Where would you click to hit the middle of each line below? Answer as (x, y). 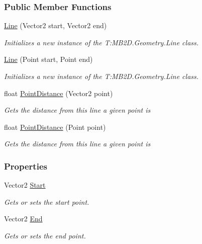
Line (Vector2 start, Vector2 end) (56, 25)
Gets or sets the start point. (47, 201)
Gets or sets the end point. (45, 235)
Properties (26, 166)
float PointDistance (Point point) (55, 127)
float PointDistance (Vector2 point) (59, 93)
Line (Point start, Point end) (48, 59)
